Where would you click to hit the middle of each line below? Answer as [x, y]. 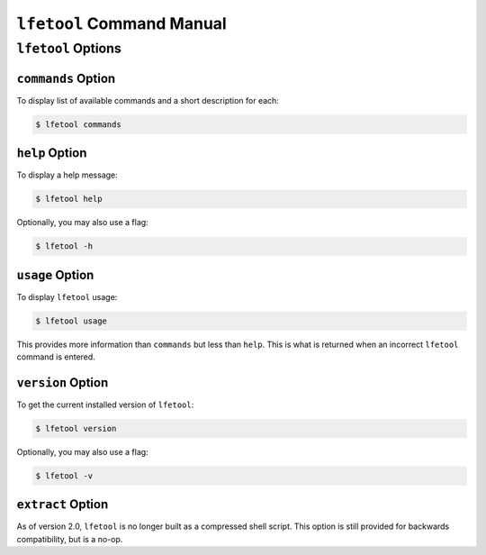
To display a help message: [67, 175]
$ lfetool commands [78, 124]
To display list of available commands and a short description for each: [148, 100]
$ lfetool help [69, 199]
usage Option [55, 275]
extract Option [63, 505]
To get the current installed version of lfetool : [105, 405]
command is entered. [56, 357]
